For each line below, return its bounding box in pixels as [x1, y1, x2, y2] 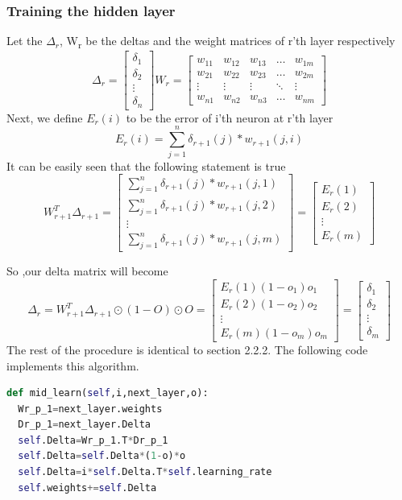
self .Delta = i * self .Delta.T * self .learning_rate [18, 466, 272, 478]
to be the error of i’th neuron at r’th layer [126, 109, 334, 126]
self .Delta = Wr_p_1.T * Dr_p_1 [18, 434, 168, 446]
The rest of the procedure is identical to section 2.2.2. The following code [6, 341, 368, 357]
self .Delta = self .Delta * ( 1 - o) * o [18, 450, 186, 462]
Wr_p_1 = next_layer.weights [18, 403, 163, 415]
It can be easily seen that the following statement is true [6, 157, 286, 174]
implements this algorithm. [6, 357, 139, 374]
